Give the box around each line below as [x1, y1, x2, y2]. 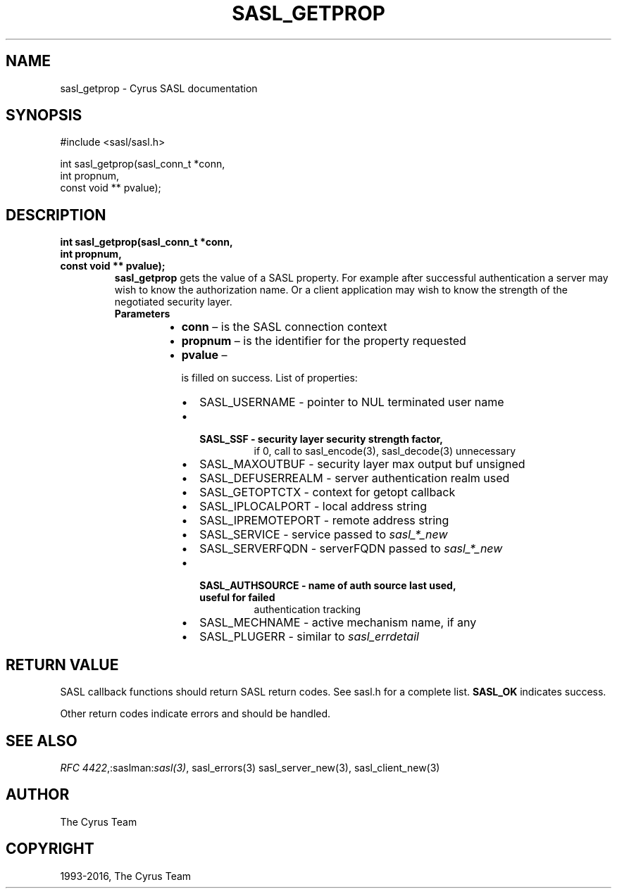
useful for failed [199, 591, 275, 604]
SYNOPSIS [6, 106, 82, 125]
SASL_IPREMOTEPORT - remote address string [199, 513, 449, 528]
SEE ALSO [6, 731, 77, 750]
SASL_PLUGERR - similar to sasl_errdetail [199, 629, 419, 644]
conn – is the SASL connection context [181, 320, 387, 334]
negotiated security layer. [114, 296, 232, 308]
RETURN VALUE [6, 655, 119, 674]
